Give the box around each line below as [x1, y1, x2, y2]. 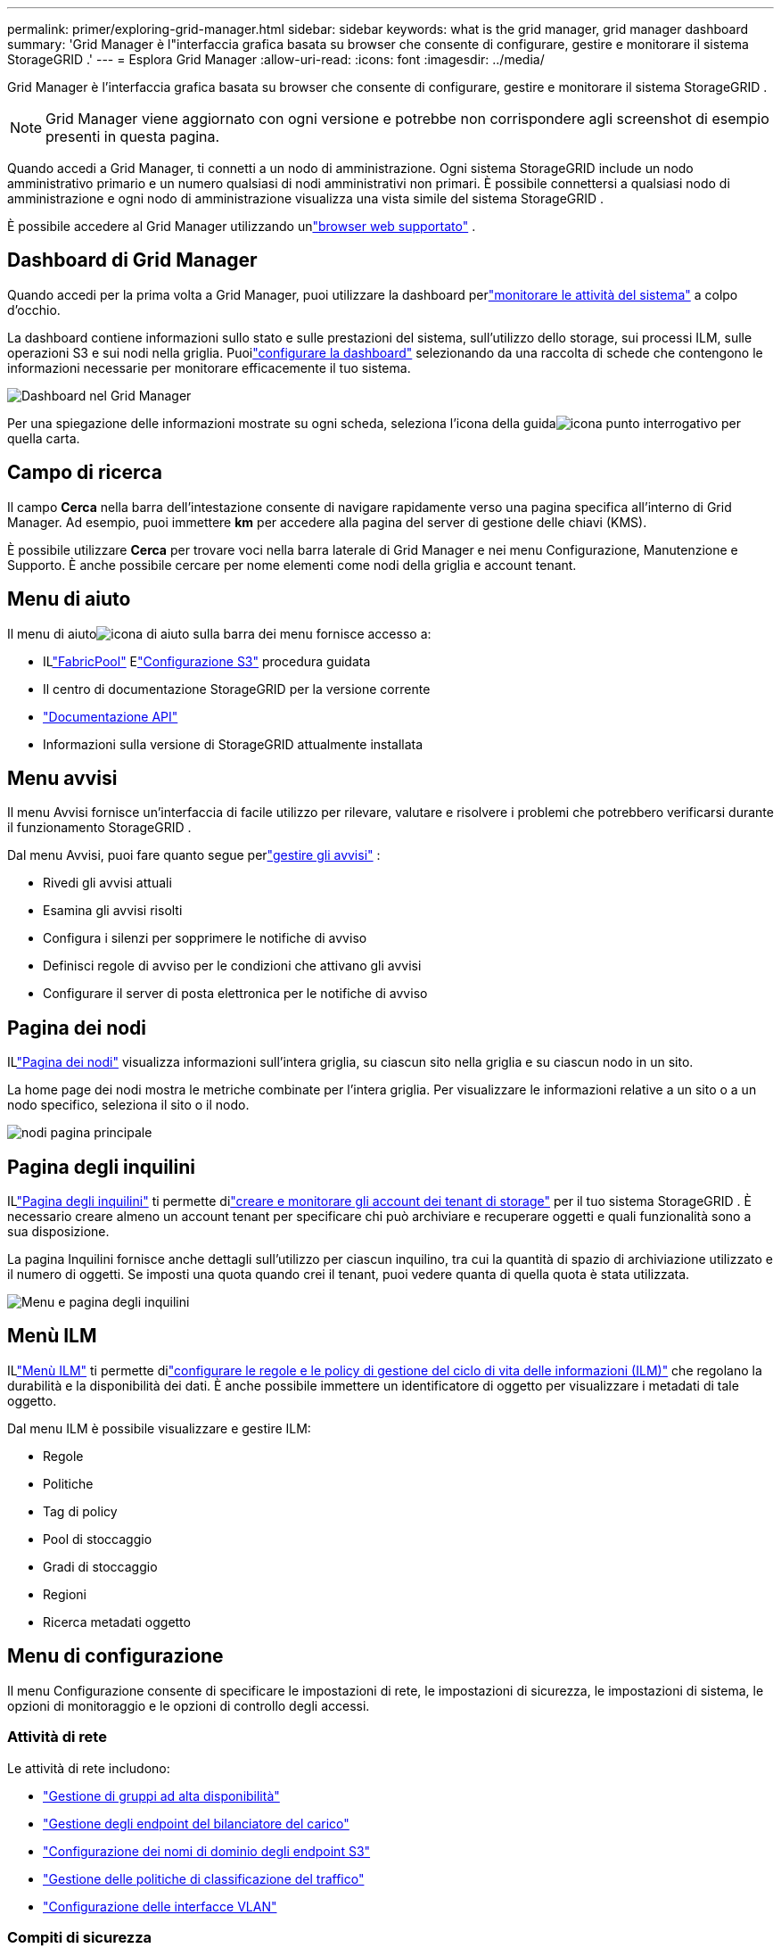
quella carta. [7, 430, 80, 446]
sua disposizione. [7, 1224, 110, 1240]
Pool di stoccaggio [43, 1531, 152, 1547]
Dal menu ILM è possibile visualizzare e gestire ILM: [7, 1420, 311, 1436]
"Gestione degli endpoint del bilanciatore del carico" [43, 1815, 349, 1831]
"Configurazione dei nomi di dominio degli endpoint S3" [43, 1843, 371, 1859]
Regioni [43, 1586, 86, 1602]
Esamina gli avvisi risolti [43, 903, 183, 919]
